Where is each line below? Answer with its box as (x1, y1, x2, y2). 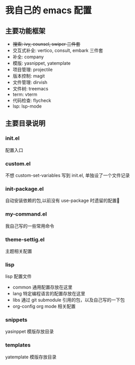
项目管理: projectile (12, 67, 53, 72)
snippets (5, 317, 28, 324)
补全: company (12, 54, 44, 60)
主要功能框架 (5, 27, 46, 35)
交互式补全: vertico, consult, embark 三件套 (12, 47, 103, 54)
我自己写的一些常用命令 (5, 223, 54, 229)
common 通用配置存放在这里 (12, 284, 73, 291)
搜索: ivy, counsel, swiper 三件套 (12, 41, 81, 47)
